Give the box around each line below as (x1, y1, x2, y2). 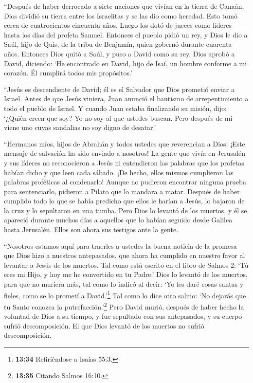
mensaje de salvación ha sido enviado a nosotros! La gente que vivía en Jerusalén (4, 148, 245, 158)
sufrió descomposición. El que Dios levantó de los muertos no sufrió (4, 320, 204, 330)
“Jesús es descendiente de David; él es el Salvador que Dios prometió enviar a (4, 84, 235, 94)
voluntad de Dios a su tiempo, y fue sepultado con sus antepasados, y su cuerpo (4, 311, 242, 321)
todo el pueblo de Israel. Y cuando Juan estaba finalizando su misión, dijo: (4, 103, 227, 113)
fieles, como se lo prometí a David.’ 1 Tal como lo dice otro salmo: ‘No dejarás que (4, 289, 246, 300)
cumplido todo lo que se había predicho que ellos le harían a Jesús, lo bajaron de (4, 196, 245, 206)
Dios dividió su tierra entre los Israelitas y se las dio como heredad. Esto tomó (4, 10, 237, 20)
